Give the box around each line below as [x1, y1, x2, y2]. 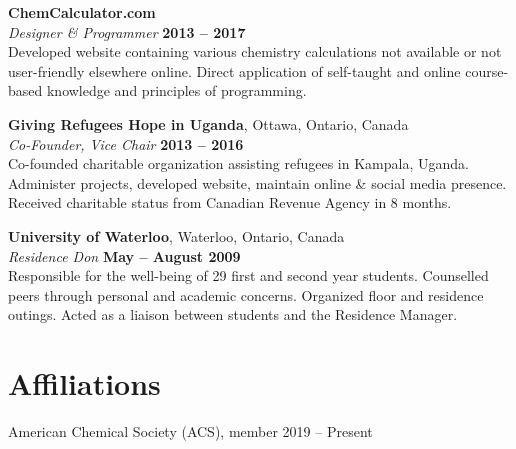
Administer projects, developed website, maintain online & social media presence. [8, 172, 507, 193]
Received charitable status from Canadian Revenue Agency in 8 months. [8, 192, 452, 213]
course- [465, 60, 509, 81]
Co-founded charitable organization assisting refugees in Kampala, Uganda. [8, 153, 469, 174]
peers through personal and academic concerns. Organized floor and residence [8, 284, 484, 305]
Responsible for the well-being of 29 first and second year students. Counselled [8, 265, 489, 286]
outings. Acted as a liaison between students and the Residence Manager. [8, 304, 458, 325]
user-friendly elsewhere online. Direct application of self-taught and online [8, 60, 461, 81]
